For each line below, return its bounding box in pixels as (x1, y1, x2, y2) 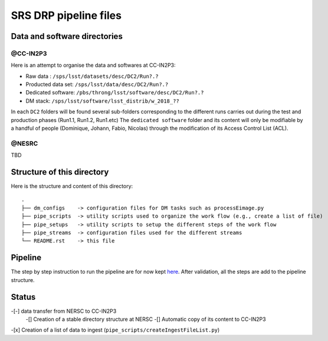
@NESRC (11, 139, 38, 147)
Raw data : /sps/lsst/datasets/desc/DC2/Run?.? (25, 73, 159, 80)
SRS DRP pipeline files (11, 9, 122, 22)
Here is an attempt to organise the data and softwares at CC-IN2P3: (11, 62, 176, 69)
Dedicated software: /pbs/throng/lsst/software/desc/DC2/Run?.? (25, 89, 204, 96)
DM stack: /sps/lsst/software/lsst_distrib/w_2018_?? (25, 97, 179, 104)
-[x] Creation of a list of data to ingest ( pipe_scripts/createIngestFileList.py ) (11, 326, 220, 333)
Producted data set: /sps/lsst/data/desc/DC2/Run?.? (25, 81, 169, 88)
